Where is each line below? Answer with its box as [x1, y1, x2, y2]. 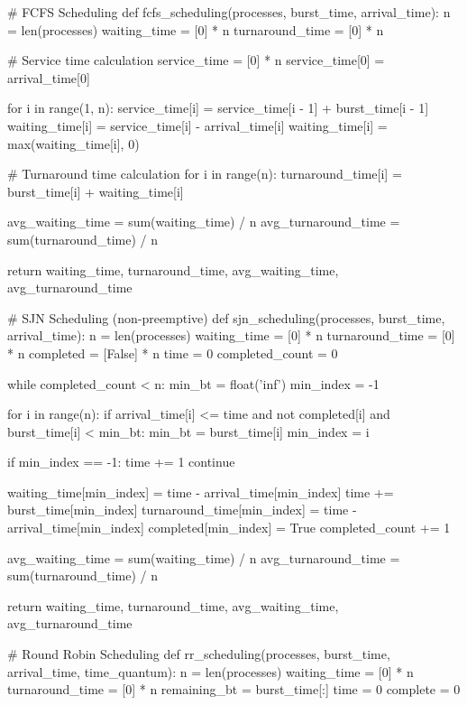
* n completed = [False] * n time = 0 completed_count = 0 [7, 343, 338, 362]
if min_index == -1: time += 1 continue [7, 452, 235, 471]
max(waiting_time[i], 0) [7, 134, 140, 153]
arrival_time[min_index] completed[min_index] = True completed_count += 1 [7, 518, 451, 537]
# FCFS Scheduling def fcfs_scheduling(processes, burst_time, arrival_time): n [7, 3, 451, 21]
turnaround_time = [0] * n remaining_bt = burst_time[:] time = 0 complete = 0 [7, 680, 461, 699]
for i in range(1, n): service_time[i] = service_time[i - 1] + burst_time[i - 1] [7, 98, 429, 117]
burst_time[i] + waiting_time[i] [7, 181, 184, 200]
